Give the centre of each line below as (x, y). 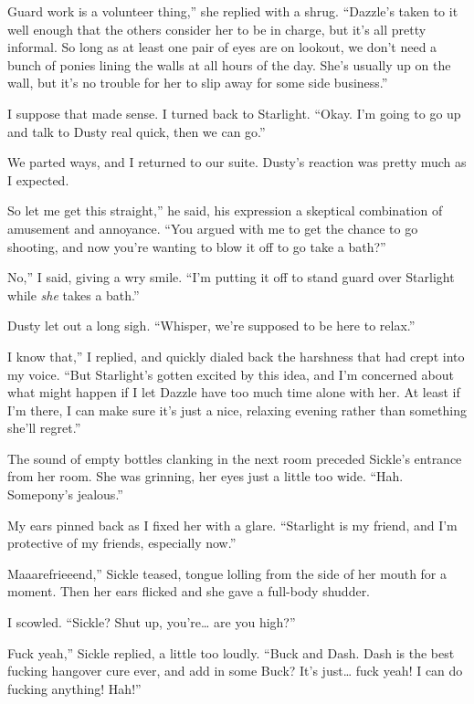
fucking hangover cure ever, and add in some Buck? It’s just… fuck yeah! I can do (235, 671)
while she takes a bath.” (74, 294)
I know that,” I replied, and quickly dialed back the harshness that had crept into (236, 356)
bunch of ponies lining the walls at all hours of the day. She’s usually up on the (229, 64)
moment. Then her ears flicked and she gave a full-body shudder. (189, 591)
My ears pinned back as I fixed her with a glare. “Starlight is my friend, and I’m (232, 525)
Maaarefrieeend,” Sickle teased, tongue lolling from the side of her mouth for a (227, 573)
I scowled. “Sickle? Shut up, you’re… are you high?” (152, 622)
